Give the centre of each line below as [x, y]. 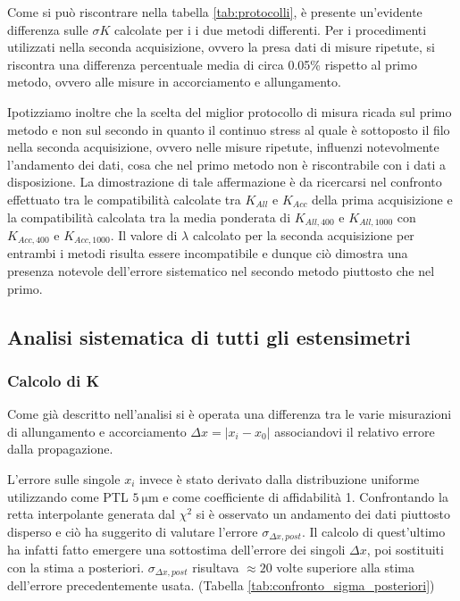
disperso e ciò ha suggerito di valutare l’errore [133, 531]
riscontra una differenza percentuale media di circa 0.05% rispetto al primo [212, 64]
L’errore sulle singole [64, 479]
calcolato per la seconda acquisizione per [303, 234]
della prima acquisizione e [382, 199]
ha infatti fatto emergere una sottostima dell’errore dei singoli [176, 550]
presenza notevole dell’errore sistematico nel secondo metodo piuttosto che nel [221, 271]
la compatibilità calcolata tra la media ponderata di [149, 217]
